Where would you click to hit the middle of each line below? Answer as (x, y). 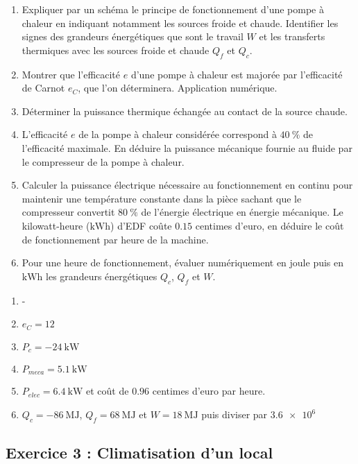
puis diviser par (235, 414)
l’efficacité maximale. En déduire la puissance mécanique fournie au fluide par (187, 147)
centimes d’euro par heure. (209, 391)
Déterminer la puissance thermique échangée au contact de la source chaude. (185, 111)
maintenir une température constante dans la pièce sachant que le (162, 198)
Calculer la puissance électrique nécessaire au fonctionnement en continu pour (187, 185)
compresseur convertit (68, 212)
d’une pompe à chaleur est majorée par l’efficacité (237, 74)
